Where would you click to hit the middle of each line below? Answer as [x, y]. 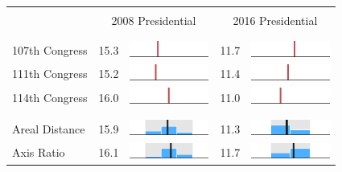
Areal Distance [49, 129]
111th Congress [50, 74]
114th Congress [50, 97]
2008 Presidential [154, 20]
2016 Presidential [275, 20]
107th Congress [50, 50]
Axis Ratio [39, 152]
